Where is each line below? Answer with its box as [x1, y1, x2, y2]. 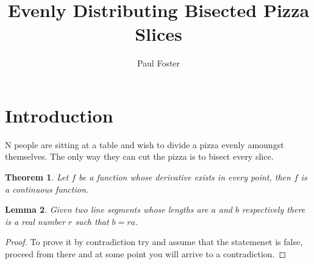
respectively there [242, 203, 305, 216]
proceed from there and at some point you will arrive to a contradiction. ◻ [5, 248, 287, 260]
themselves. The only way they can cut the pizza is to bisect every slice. [5, 150, 274, 163]
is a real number [5, 215, 65, 227]
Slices [135, 21, 182, 46]
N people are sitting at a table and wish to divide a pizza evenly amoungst [5, 138, 284, 151]
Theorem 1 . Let [5, 171, 69, 184]
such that [75, 215, 109, 227]
